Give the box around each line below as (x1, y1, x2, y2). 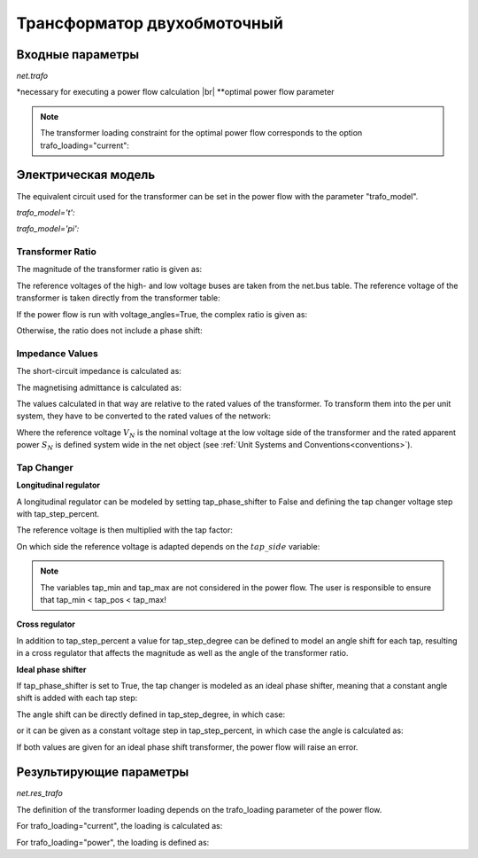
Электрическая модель (16, 168, 156, 183)
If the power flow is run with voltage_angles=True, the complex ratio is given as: (16, 308, 308, 319)
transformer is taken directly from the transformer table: (16, 292, 220, 303)
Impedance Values (16, 347, 99, 359)
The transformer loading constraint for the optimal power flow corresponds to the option (40, 128, 363, 138)
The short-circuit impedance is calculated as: (16, 366, 181, 377)
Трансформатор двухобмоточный (16, 13, 283, 33)
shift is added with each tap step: (16, 692, 138, 704)
